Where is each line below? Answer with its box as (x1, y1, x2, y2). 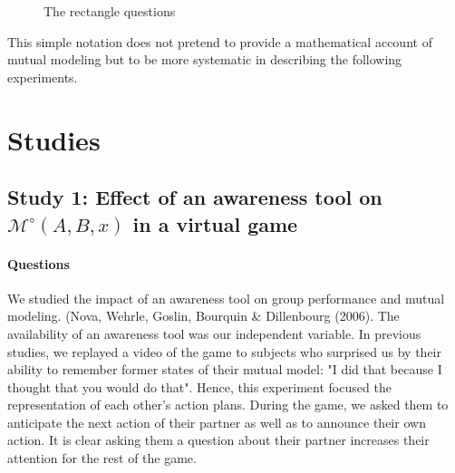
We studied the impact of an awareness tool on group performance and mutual (7, 288, 445, 307)
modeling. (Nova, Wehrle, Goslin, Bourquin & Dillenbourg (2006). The (7, 306, 400, 325)
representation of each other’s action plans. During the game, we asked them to (7, 395, 449, 414)
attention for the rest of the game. (7, 449, 197, 468)
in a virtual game (132, 209, 298, 237)
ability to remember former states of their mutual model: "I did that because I (7, 360, 442, 379)
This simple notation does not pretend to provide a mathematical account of (7, 32, 432, 51)
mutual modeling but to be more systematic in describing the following (7, 50, 402, 69)
